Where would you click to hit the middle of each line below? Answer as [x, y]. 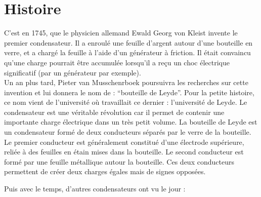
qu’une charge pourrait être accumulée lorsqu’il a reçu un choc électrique [117, 62]
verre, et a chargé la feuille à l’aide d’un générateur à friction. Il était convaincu [127, 52]
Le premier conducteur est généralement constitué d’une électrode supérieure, [124, 142]
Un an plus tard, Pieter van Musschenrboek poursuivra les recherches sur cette [126, 82]
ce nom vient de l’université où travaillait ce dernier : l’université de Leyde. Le [126, 102]
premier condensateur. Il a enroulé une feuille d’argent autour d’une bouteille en [128, 42]
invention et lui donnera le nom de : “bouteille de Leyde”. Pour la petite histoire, [129, 92]
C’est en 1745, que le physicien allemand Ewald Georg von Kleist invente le [121, 33]
